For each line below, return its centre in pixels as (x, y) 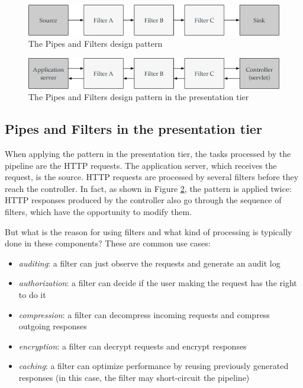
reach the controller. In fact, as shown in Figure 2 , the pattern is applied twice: (148, 188)
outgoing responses (53, 326)
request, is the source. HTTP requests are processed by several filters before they (152, 177)
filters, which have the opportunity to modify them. (98, 212)
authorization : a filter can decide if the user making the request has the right (158, 283)
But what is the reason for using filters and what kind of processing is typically (149, 231)
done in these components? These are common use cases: (108, 243)
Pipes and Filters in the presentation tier (133, 129)
